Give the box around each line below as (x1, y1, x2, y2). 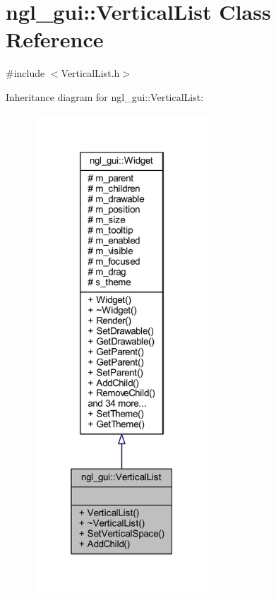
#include (6, 66, 45, 80)
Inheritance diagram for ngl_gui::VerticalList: (6, 89, 204, 104)
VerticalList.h (61, 66, 120, 80)
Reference (6, 25, 104, 54)
